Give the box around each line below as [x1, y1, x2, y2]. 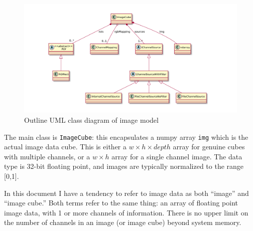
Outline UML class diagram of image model [24, 114, 159, 125]
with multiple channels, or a [4, 151, 90, 161]
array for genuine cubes [173, 141, 245, 152]
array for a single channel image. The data [111, 151, 242, 161]
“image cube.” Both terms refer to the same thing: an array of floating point [4, 197, 238, 208]
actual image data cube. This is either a [4, 141, 127, 152]
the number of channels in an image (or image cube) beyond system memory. [4, 217, 241, 227]
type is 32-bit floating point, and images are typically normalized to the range [4, 161, 244, 171]
